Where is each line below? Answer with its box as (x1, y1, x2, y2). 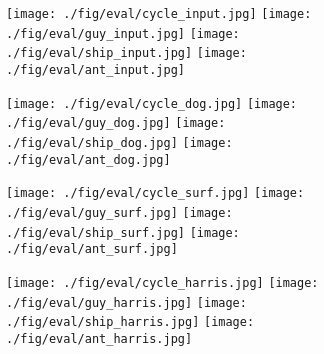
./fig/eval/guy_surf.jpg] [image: (6, 205, 233, 220)
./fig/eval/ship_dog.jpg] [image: (6, 135, 233, 150)
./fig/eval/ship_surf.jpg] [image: (6, 225, 240, 240)
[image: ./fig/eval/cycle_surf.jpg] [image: (6, 186, 305, 201)
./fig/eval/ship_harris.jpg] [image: (6, 315, 255, 330)
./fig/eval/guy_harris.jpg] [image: (6, 295, 247, 310)
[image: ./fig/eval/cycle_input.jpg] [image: (6, 7, 312, 21)
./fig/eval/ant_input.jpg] (6, 62, 185, 77)
